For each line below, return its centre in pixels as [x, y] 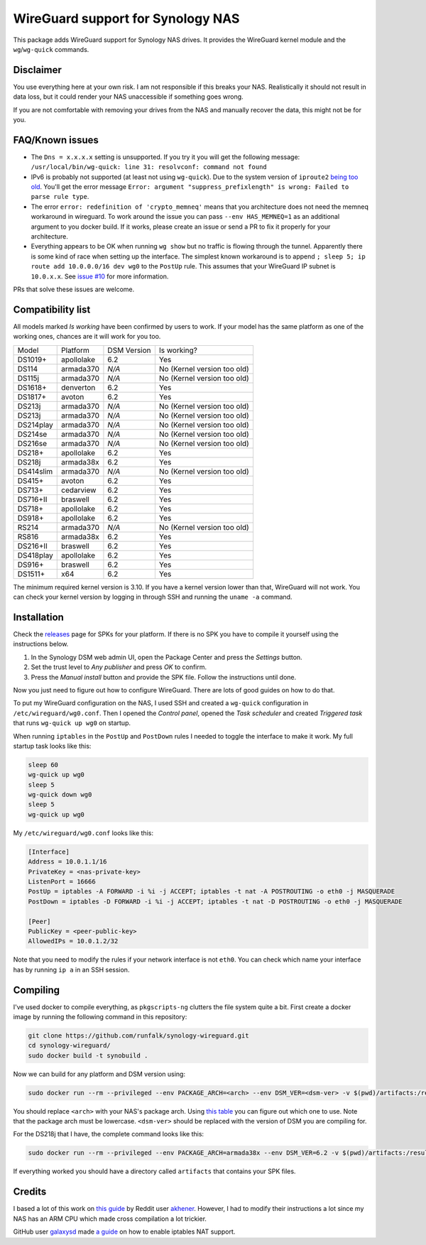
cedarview [79, 490]
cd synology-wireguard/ [70, 1045]
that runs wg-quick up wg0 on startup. [72, 723]
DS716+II [32, 499]
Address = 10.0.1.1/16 [67, 862]
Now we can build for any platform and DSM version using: [99, 1074]
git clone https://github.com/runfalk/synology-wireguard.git [138, 1035]
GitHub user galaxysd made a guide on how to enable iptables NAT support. [124, 1232]
